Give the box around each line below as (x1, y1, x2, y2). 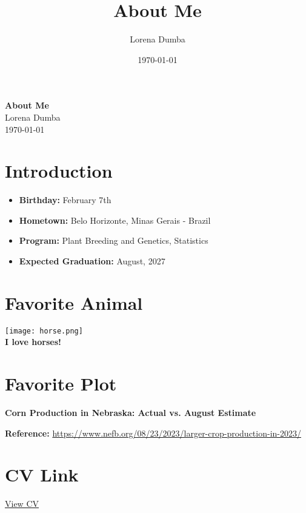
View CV (5, 497, 39, 510)
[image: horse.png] (5, 326, 83, 335)
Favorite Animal (5, 290, 143, 315)
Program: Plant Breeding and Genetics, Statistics (19, 234, 208, 247)
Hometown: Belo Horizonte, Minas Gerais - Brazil (19, 213, 211, 226)
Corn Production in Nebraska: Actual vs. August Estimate (5, 406, 256, 419)
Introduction (5, 158, 113, 183)
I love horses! (5, 335, 61, 348)
